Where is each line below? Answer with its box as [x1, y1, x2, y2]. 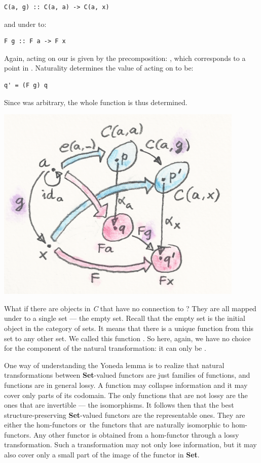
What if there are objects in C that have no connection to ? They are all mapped [4, 303, 256, 313]
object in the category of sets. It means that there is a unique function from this [4, 322, 254, 333]
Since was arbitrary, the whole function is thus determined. [4, 96, 188, 107]
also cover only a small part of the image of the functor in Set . [4, 449, 200, 460]
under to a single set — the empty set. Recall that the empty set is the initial [4, 313, 245, 323]
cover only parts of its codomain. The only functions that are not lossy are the [4, 389, 248, 400]
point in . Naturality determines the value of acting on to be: [4, 62, 194, 73]
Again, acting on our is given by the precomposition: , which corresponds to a [4, 52, 246, 63]
